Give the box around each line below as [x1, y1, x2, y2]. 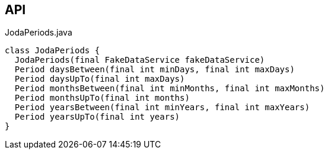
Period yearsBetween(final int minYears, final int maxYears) [14, 102, 310, 113]
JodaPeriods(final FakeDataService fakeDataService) [14, 55, 265, 65]
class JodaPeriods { [5, 46, 100, 56]
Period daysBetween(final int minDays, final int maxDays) [14, 65, 295, 75]
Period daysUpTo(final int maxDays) [14, 74, 185, 84]
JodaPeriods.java [5, 27, 72, 38]
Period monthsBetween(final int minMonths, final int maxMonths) [14, 84, 325, 94]
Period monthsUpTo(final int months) [14, 93, 190, 103]
